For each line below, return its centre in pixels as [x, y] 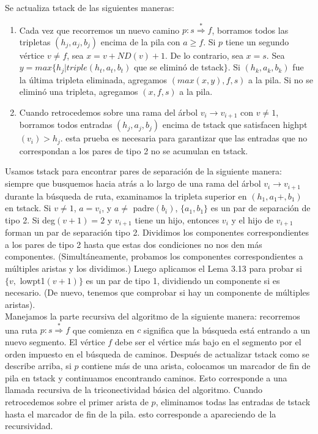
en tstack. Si [28, 208]
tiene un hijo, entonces [177, 219]
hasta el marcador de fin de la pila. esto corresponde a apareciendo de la [141, 413]
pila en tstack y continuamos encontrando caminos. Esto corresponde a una [146, 377]
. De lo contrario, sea [204, 55]
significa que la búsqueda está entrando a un [227, 330]
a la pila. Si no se [281, 79]
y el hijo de [252, 219]
